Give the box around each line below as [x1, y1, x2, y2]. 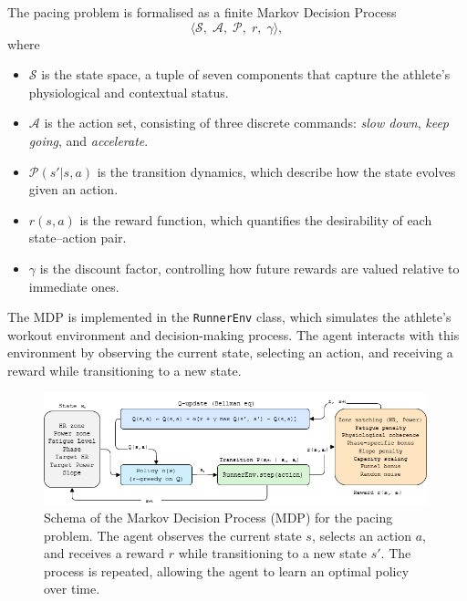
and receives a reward [44, 544, 165, 563]
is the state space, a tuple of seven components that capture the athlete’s [41, 65, 451, 84]
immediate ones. [28, 276, 119, 295]
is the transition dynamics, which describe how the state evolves [97, 161, 456, 181]
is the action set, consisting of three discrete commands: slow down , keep [44, 113, 450, 132]
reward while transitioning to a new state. [7, 360, 242, 379]
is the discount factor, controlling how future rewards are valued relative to [39, 258, 460, 277]
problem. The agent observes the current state [44, 525, 302, 544]
